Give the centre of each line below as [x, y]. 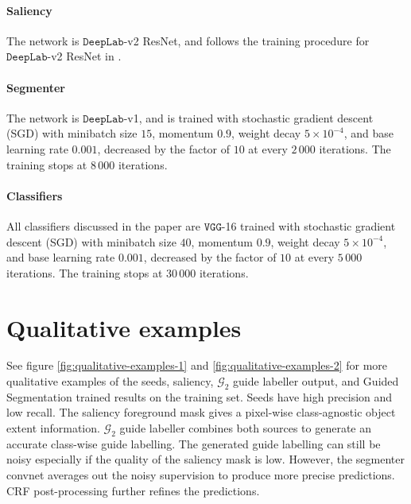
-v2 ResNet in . [84, 56]
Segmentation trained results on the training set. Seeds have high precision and [200, 396]
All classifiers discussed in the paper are [104, 225]
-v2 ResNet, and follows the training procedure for [246, 40]
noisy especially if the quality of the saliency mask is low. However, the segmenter [205, 459]
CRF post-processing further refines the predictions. [133, 490]
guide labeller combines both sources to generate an [246, 428]
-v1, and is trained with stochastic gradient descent [248, 117]
